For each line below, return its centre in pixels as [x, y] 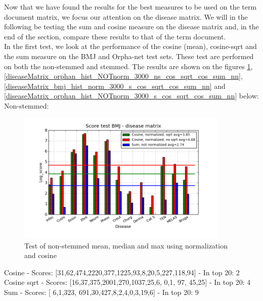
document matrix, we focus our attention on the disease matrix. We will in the [126, 16]
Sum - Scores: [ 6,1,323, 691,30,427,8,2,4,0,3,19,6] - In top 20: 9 [101, 292]
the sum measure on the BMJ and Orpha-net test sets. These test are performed [129, 56]
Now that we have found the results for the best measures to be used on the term [130, 7]
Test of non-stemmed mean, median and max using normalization [126, 245]
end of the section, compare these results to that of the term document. [115, 36]
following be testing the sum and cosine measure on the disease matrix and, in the [131, 27]
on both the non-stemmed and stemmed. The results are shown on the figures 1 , [128, 66]
